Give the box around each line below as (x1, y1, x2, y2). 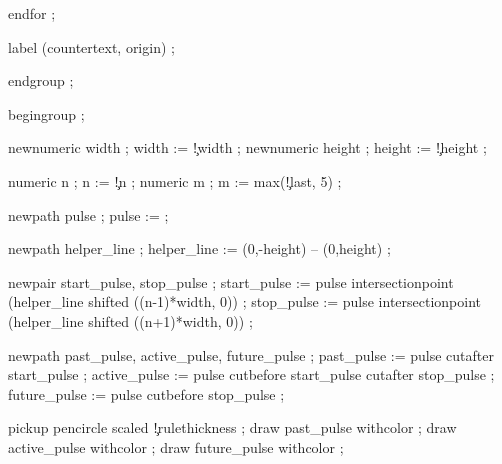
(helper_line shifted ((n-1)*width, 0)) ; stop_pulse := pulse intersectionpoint (8, 291, 482, 312)
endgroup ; (8, 70, 74, 91)
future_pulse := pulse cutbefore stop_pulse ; (8, 383, 285, 404)
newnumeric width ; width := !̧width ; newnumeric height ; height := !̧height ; (8, 137, 487, 158)
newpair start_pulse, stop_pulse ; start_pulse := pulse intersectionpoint (8, 271, 454, 292)
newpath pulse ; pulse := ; (8, 204, 169, 225)
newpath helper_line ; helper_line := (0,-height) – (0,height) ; (8, 238, 391, 259)
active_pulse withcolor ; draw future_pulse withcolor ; (8, 436, 344, 457)
